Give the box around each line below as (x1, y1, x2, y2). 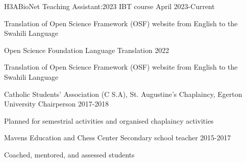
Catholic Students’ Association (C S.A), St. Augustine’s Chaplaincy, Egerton (4, 88, 242, 99)
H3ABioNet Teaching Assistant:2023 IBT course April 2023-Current (4, 1, 215, 11)
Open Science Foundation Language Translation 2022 (4, 44, 169, 55)
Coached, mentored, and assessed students (4, 149, 135, 159)
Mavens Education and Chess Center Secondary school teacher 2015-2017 (4, 132, 231, 143)
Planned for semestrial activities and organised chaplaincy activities (4, 115, 214, 126)
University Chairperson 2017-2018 (4, 98, 109, 109)
